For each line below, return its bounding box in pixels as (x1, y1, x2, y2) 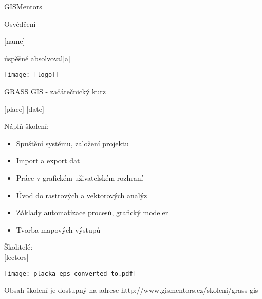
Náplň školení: (4, 120, 49, 131)
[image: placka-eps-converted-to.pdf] (4, 270, 137, 277)
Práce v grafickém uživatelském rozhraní (16, 172, 143, 183)
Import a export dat (16, 155, 80, 166)
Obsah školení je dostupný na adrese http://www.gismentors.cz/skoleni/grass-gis (4, 285, 258, 295)
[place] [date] (4, 103, 44, 114)
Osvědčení (4, 18, 36, 29)
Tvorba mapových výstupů (16, 224, 101, 235)
